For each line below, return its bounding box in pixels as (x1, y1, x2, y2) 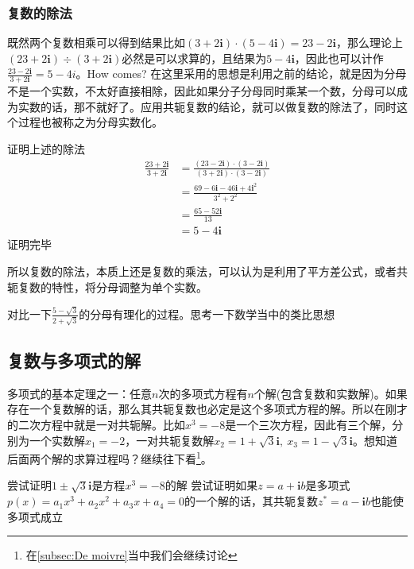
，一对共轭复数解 (125, 432, 215, 448)
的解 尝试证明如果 (164, 477, 258, 494)
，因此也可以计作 (294, 49, 384, 66)
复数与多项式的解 (7, 348, 141, 373)
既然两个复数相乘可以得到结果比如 (7, 34, 185, 51)
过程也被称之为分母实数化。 (17, 114, 163, 130)
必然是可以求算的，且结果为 (122, 49, 267, 66)
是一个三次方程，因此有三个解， (225, 416, 393, 433)
